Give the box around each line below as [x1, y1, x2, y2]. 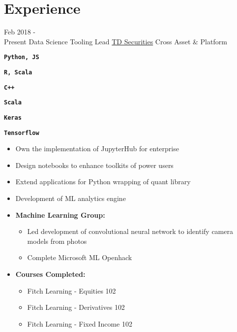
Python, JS [4, 54, 39, 61]
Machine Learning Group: [15, 209, 105, 220]
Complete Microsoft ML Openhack [27, 252, 132, 263]
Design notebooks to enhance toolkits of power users [15, 160, 174, 170]
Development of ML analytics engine [15, 193, 126, 203]
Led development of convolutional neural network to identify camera [27, 226, 233, 236]
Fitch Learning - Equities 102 [27, 285, 116, 296]
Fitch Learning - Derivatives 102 [27, 302, 125, 312]
